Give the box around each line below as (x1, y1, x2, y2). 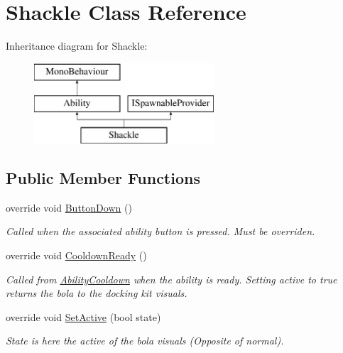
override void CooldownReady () (6, 248, 147, 263)
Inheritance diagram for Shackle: (6, 38, 148, 53)
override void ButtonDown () (6, 200, 132, 214)
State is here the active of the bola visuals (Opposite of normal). (6, 333, 284, 348)
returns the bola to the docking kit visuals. (6, 286, 187, 300)
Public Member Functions (6, 167, 200, 189)
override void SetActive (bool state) (6, 309, 161, 324)
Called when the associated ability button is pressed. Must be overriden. (6, 224, 315, 239)
